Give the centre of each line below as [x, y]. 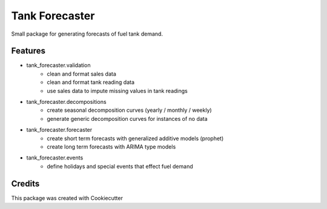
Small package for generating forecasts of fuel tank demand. [87, 34]
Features [28, 51]
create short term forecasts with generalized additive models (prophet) [135, 138]
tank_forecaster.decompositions [66, 102]
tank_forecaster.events [55, 158]
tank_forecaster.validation [58, 65]
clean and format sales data [81, 74]
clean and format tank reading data [91, 82]
